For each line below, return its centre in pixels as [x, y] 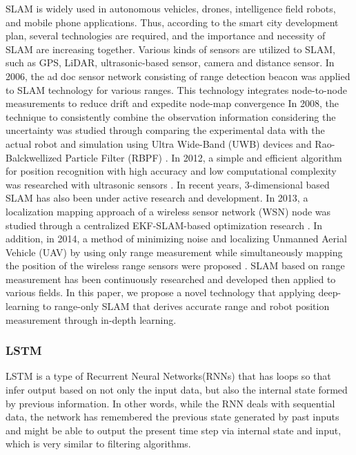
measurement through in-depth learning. [91, 319]
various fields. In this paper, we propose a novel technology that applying [160, 292]
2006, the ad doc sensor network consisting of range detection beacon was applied [178, 76]
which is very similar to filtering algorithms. [98, 444]
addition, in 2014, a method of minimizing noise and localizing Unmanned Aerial [176, 239]
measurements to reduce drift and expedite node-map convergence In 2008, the [172, 103]
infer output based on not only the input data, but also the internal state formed [177, 390]
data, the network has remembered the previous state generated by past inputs [172, 417]
